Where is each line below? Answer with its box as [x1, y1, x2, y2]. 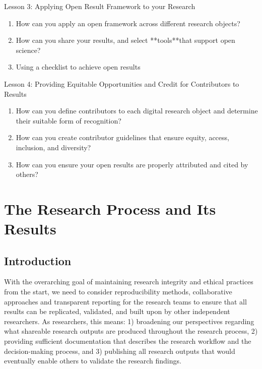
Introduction [4, 253, 72, 268]
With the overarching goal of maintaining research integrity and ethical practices [4, 276, 253, 287]
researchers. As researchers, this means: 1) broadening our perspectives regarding [4, 316, 254, 326]
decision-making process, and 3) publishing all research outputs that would [4, 345, 235, 356]
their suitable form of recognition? [16, 115, 121, 126]
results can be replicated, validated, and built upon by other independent [4, 306, 230, 317]
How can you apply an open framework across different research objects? [16, 18, 240, 28]
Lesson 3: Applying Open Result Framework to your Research [4, 1, 195, 11]
